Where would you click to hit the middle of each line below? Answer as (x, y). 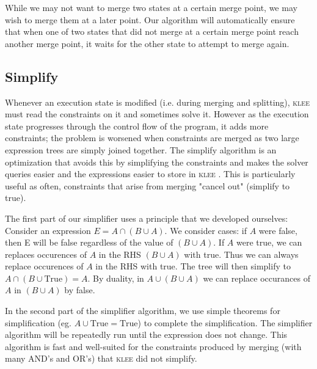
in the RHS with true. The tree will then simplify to (193, 266)
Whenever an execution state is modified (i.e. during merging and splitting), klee (157, 102)
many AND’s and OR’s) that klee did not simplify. (101, 358)
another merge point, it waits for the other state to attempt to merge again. (147, 43)
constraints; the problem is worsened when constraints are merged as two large (152, 138)
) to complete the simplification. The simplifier (225, 322)
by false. (80, 290)
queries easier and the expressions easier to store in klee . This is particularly (150, 174)
